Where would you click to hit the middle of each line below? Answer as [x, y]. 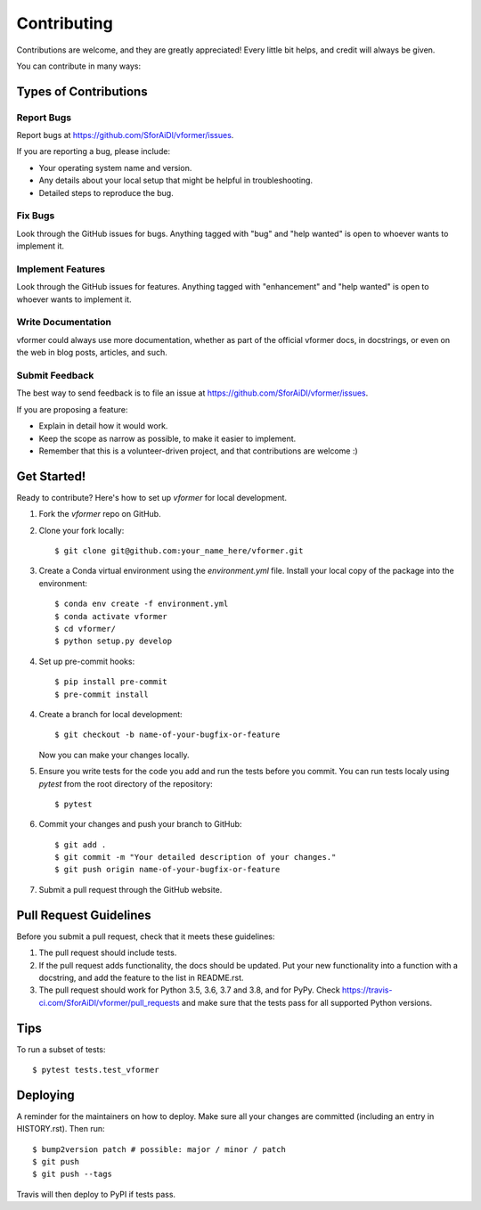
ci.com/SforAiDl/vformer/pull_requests [109, 1002]
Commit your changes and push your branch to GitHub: [140, 824]
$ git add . [81, 845]
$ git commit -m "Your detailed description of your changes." [196, 857]
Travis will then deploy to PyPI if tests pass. [96, 1194]
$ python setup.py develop [114, 641]
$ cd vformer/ [85, 629]
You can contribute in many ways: [79, 66]
